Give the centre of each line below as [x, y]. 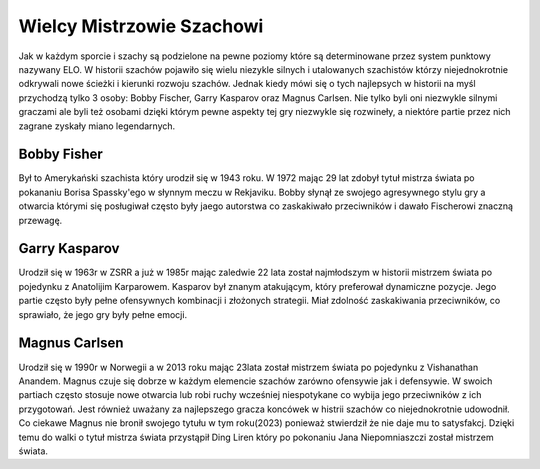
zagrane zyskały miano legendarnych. [97, 126]
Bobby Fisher [61, 154]
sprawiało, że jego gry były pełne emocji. [103, 314]
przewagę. [40, 220]
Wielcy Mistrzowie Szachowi [141, 26]
